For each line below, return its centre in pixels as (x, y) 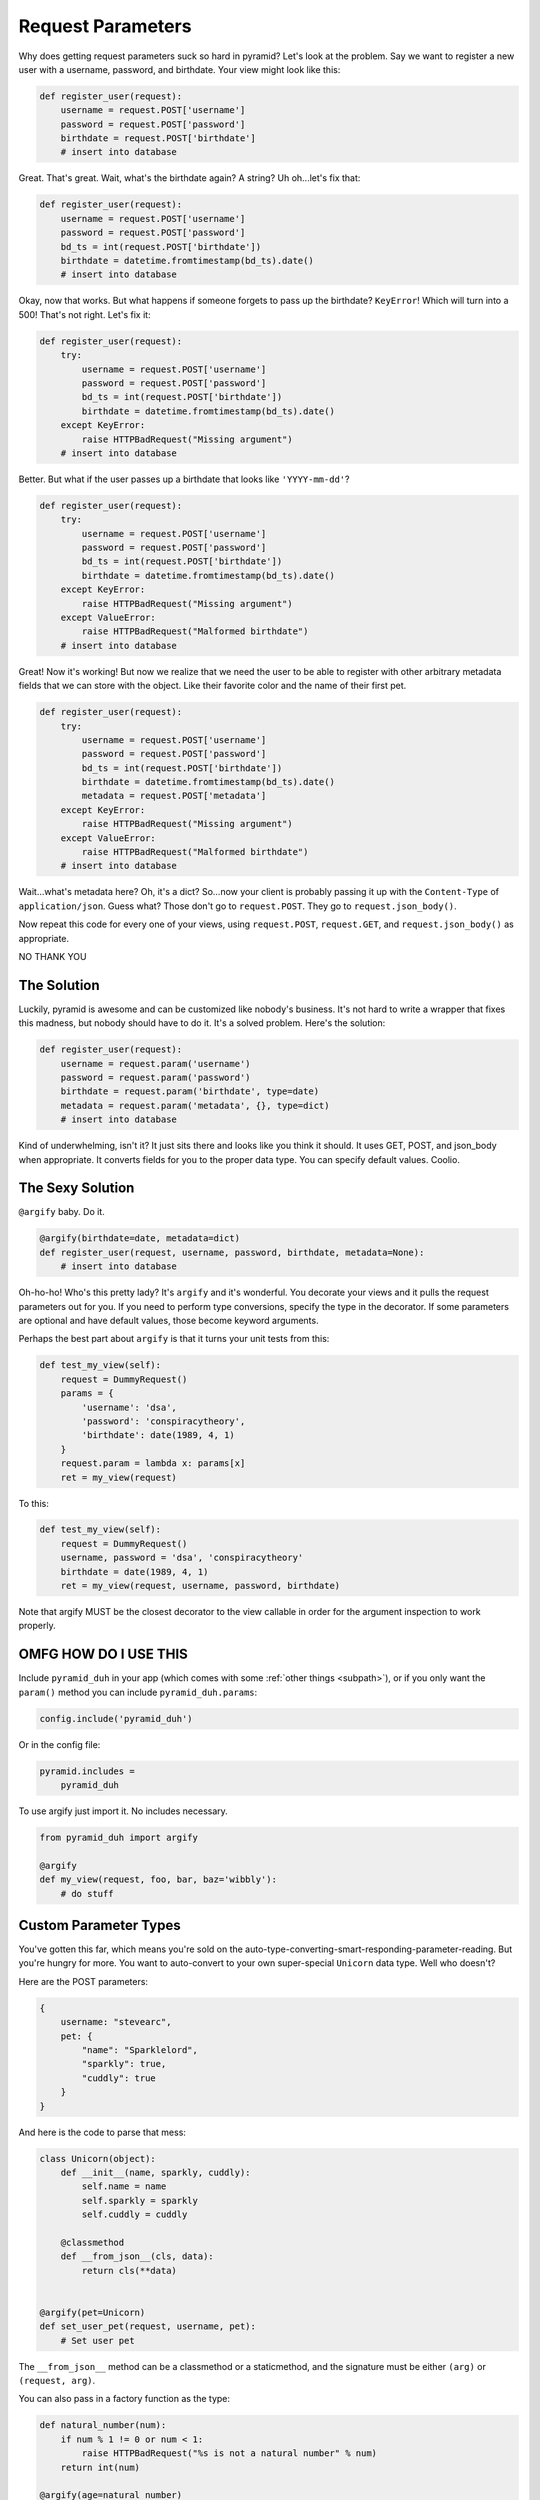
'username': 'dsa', (129, 1407)
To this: (33, 1503)
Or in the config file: (59, 1744)
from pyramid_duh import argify (119, 1838)
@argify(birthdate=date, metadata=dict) (139, 1238)
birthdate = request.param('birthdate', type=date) (190, 1091)
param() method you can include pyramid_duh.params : (138, 1692)
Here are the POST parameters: (83, 1981)
